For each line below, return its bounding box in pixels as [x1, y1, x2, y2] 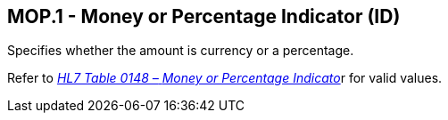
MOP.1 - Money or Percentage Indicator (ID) [7, 5, 401, 28]
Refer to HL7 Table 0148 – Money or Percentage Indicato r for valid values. [7, 70, 443, 86]
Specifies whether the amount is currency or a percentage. [7, 43, 354, 59]
